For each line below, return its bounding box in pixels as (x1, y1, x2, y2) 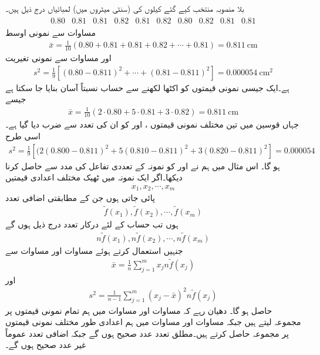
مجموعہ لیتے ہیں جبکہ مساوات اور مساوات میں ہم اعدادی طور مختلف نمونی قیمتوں (5, 316, 301, 328)
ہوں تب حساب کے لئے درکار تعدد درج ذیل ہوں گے (5, 218, 178, 230)
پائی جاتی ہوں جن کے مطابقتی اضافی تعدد (5, 192, 155, 204)
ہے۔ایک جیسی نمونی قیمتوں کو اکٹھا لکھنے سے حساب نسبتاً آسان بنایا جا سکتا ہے (5, 81, 289, 93)
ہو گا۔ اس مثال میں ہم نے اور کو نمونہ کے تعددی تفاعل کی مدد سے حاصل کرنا (5, 159, 280, 172)
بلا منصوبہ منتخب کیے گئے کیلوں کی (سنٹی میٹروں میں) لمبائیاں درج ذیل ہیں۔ (5, 2, 244, 14)
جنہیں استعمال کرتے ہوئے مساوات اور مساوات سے (5, 244, 183, 256)
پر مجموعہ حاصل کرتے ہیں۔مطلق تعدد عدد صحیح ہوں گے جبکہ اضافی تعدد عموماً (5, 327, 289, 339)
